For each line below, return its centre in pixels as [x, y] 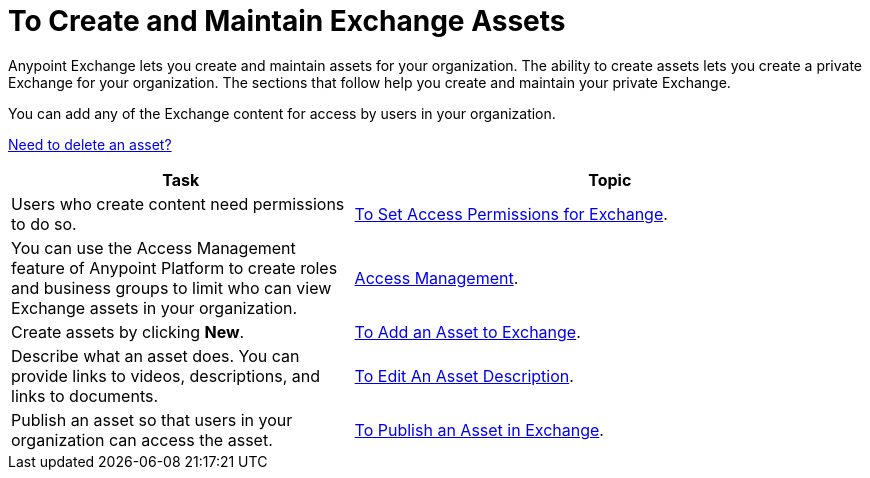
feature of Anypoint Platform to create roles [174, 267]
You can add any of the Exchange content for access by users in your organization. [282, 113]
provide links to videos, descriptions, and [166, 375]
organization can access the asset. [142, 439]
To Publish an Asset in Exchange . [479, 429]
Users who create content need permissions [178, 203]
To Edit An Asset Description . [464, 375]
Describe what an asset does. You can [155, 355]
